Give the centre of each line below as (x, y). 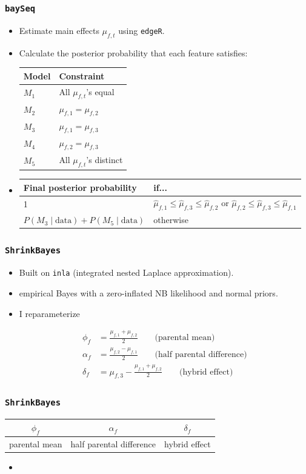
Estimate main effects (59, 30)
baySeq (20, 8)
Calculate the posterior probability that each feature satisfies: (133, 52)
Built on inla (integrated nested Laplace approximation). (126, 272)
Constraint (82, 75)
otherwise (171, 220)
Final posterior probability (80, 187)
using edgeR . (141, 30)
